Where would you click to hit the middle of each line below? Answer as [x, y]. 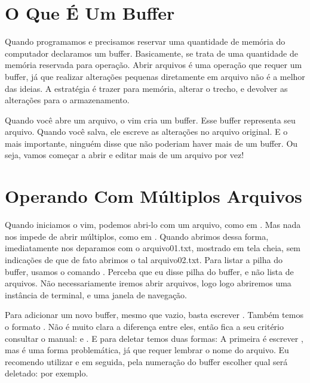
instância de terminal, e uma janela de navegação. [96, 294]
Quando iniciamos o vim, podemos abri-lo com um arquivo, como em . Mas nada [153, 225]
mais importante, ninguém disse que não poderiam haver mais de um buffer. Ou [151, 143]
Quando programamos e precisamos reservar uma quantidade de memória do [145, 41]
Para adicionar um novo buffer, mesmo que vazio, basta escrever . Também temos [154, 315]
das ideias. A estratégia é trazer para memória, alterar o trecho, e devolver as [146, 88]
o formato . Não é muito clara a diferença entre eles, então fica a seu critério [144, 326]
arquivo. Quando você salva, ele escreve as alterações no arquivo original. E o [146, 132]
